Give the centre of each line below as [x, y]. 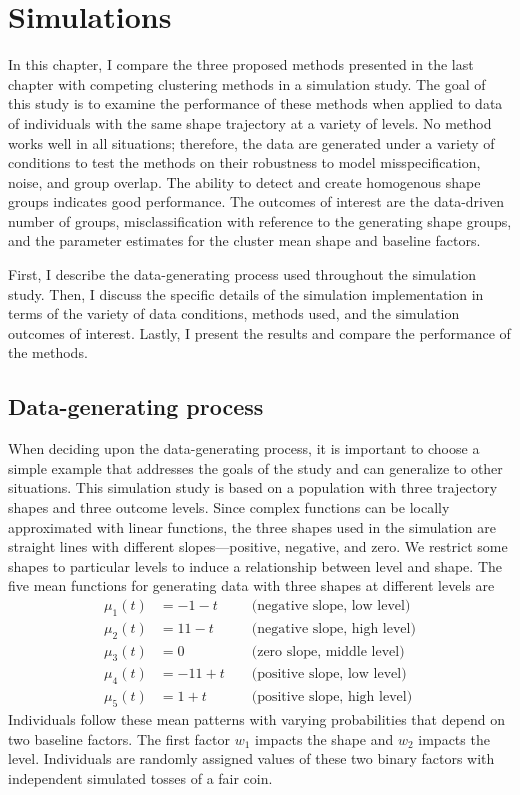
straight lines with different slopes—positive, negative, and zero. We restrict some [258, 546]
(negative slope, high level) [333, 628]
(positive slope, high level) [332, 697]
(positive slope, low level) [329, 674]
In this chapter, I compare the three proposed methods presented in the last [241, 64]
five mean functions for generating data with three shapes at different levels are [251, 585]
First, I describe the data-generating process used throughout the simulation [242, 274]
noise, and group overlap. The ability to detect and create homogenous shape [244, 181]
